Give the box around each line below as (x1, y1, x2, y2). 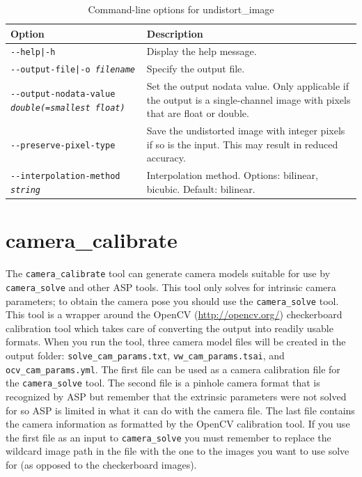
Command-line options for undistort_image (88, 2, 274, 16)
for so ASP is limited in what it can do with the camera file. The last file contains (6, 402, 355, 417)
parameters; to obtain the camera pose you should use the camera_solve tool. (6, 293, 339, 308)
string (10, 185, 40, 195)
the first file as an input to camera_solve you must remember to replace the (6, 430, 331, 444)
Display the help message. (146, 44, 257, 58)
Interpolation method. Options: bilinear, (146, 168, 318, 182)
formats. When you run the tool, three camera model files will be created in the (6, 334, 346, 349)
